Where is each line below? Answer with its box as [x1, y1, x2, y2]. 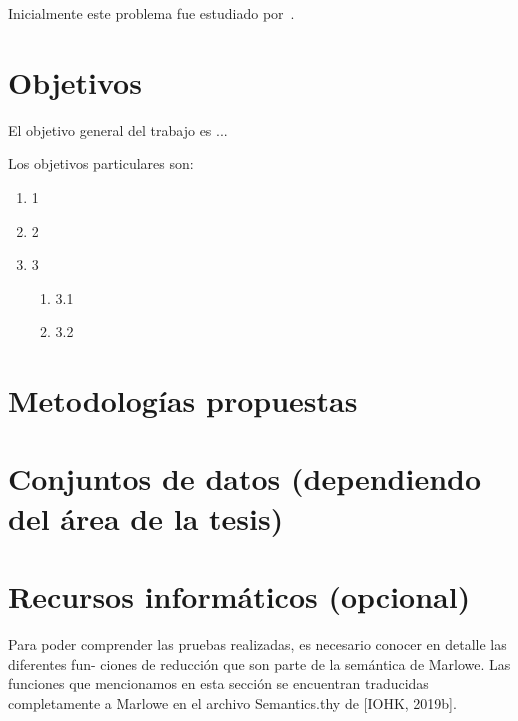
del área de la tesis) [8, 497, 284, 538]
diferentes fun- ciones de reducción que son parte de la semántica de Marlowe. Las [8, 653, 511, 674]
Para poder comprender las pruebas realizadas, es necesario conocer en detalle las [8, 633, 507, 654]
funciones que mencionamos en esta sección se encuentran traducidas [8, 673, 429, 694]
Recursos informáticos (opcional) [8, 576, 471, 616]
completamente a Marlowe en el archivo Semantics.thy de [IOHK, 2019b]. [8, 692, 457, 713]
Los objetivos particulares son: [8, 153, 194, 174]
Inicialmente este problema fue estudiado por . [8, 3, 295, 23]
